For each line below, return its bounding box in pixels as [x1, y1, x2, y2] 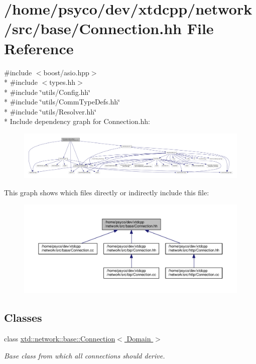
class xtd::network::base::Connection [4, 333, 115, 344]
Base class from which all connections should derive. [4, 350, 165, 360]
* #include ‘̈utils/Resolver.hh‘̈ [4, 106, 96, 116]
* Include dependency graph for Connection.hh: [4, 116, 151, 127]
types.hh [49, 77, 76, 87]
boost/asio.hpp [43, 67, 89, 77]
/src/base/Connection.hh [4, 18, 182, 39]
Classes [4, 310, 42, 325]
